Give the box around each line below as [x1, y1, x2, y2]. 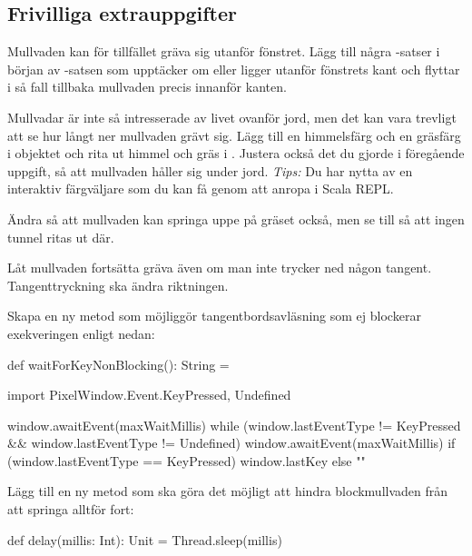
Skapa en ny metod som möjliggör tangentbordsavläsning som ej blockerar [7, 306, 421, 325]
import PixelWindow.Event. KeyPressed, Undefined [7, 385, 291, 404]
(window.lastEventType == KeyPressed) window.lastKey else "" [7, 451, 366, 470]
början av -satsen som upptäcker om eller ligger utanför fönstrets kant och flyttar [7, 59, 460, 78]
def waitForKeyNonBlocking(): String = [7, 354, 230, 373]
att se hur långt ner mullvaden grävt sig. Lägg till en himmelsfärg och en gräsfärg [7, 125, 461, 144]
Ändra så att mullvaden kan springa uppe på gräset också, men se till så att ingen [7, 209, 465, 228]
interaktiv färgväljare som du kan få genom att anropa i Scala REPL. [7, 179, 394, 198]
